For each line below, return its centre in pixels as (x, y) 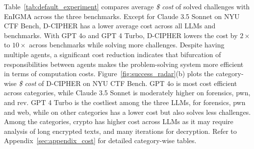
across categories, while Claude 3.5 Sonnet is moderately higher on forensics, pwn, (127, 93)
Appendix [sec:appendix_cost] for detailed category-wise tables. (100, 140)
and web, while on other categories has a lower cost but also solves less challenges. (127, 112)
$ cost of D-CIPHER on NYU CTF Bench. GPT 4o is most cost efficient (128, 83)
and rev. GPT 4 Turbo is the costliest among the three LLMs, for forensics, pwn (125, 102)
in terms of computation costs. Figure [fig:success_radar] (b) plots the (109, 74)
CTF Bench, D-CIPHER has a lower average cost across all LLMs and (110, 26)
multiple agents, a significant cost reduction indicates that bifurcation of (113, 54)
